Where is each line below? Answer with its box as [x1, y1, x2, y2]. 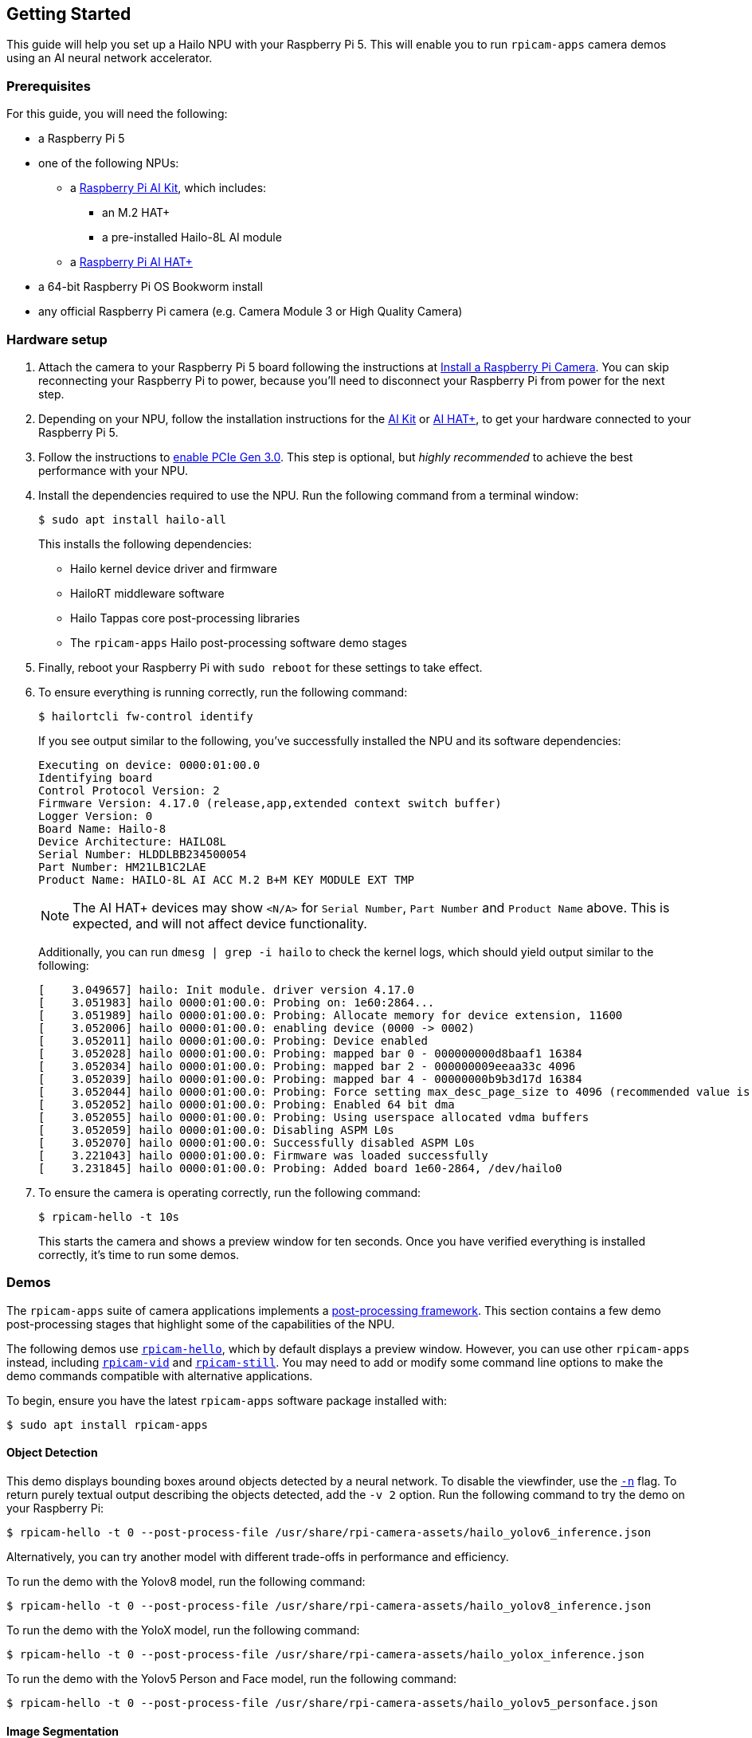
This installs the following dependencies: [38, 536, 253, 551]
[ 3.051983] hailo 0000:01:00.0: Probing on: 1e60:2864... [38, 995, 435, 1009]
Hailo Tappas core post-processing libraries [70, 610, 300, 625]
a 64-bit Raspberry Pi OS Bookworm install [38, 280, 263, 294]
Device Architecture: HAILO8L [38, 834, 227, 848]
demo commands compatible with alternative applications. [6, 1368, 313, 1383]
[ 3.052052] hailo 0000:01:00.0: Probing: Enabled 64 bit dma [38, 1097, 455, 1111]
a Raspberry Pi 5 [38, 131, 125, 146]
